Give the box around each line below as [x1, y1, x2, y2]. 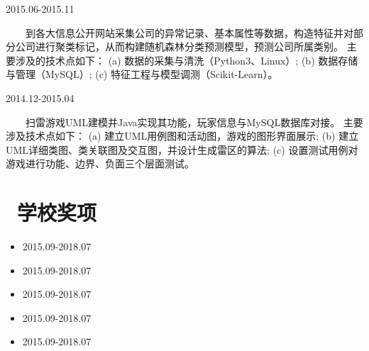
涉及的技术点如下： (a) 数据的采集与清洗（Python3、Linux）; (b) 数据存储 [15, 52, 358, 67]
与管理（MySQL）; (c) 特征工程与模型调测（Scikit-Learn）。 [6, 67, 278, 82]
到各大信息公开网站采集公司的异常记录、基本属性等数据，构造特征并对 [25, 25, 353, 40]
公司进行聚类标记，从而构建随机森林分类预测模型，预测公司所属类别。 [15, 39, 343, 54]
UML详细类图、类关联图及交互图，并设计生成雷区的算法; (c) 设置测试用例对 [6, 142, 358, 157]
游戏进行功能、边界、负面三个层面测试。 [6, 156, 194, 171]
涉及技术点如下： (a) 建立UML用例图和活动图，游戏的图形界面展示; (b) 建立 [6, 128, 359, 143]
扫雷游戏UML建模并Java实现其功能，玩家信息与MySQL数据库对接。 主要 [25, 114, 363, 129]
